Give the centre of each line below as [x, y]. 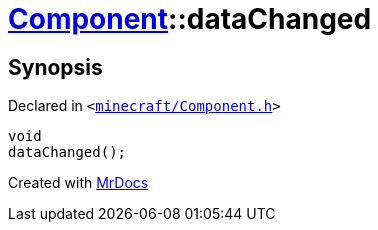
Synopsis [55, 67]
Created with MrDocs [78, 183]
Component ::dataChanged [190, 19]
